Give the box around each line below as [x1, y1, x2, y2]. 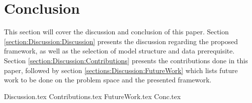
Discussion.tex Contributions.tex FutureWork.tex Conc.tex [4, 91, 181, 101]
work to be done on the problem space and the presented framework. [4, 75, 212, 85]
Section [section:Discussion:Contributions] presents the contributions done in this [4, 55, 248, 65]
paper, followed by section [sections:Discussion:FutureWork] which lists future [4, 65, 238, 75]
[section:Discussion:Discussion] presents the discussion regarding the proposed [4, 36, 238, 46]
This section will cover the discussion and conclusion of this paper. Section [4, 26, 229, 37]
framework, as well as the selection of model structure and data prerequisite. [4, 46, 235, 56]
